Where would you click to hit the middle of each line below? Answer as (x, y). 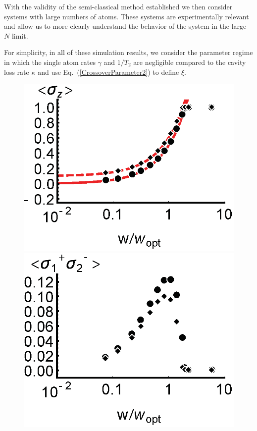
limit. (20, 35)
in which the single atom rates (50, 62)
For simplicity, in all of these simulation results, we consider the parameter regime (128, 52)
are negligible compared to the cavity (190, 62)
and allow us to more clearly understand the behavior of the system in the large (125, 26)
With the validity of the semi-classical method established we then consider (118, 6)
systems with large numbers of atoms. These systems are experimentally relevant (127, 16)
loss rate (17, 72)
